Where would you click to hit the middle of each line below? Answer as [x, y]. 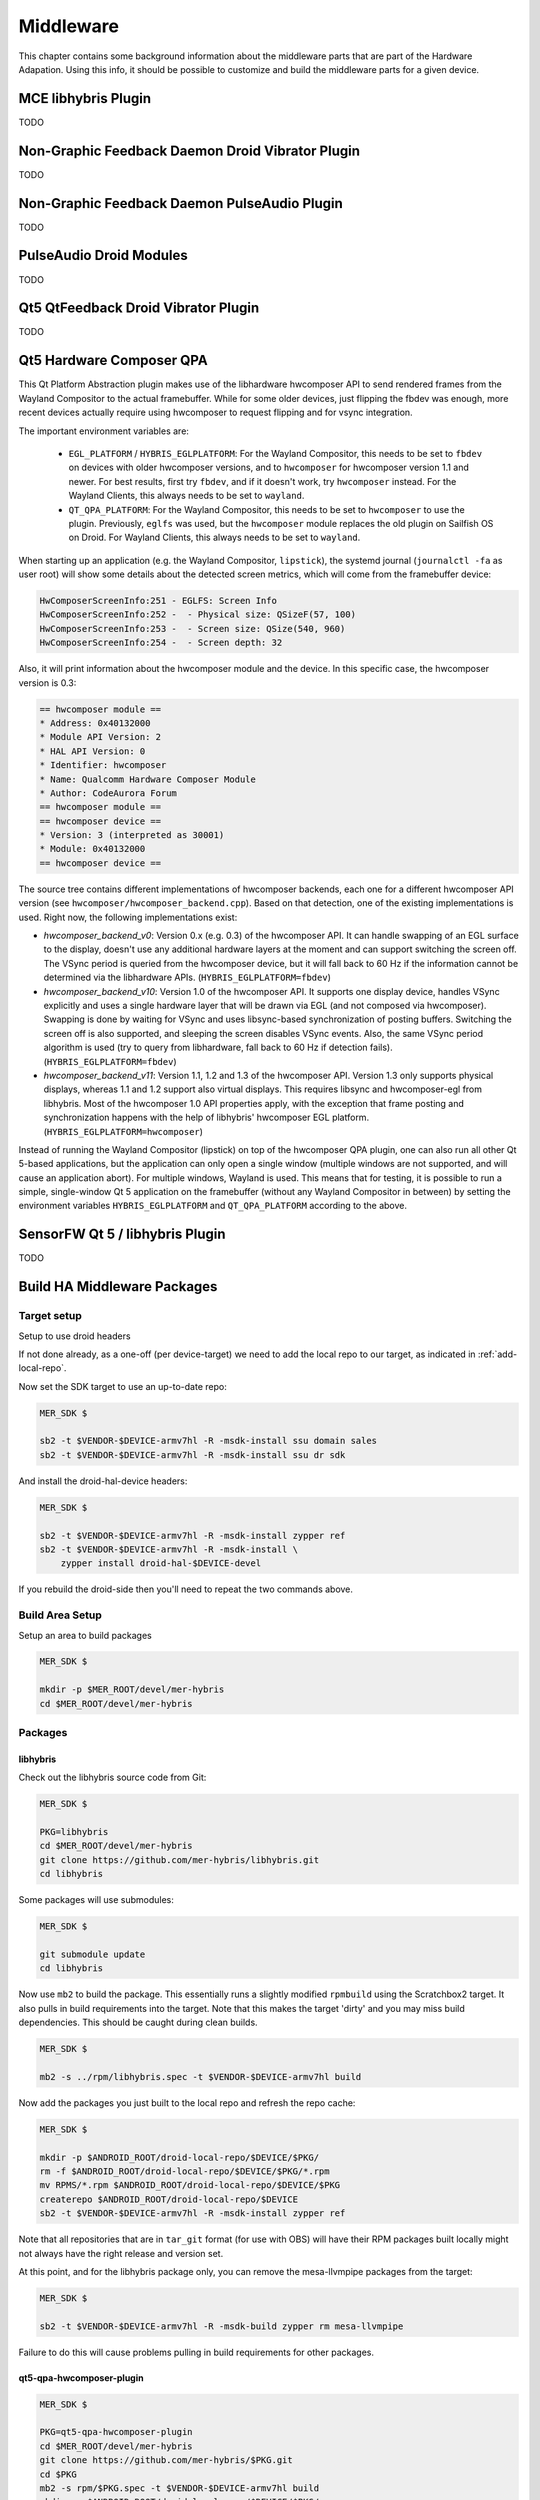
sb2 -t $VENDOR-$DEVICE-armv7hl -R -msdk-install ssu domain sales [208, 1441]
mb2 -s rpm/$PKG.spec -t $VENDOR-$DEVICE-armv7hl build [179, 2488]
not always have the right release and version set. [121, 2253]
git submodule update [92, 1954]
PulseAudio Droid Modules [103, 255]
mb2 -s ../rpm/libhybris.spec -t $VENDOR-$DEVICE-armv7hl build [200, 2076]
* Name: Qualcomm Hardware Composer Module [148, 779]
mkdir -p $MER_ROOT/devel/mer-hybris [132, 1689]
